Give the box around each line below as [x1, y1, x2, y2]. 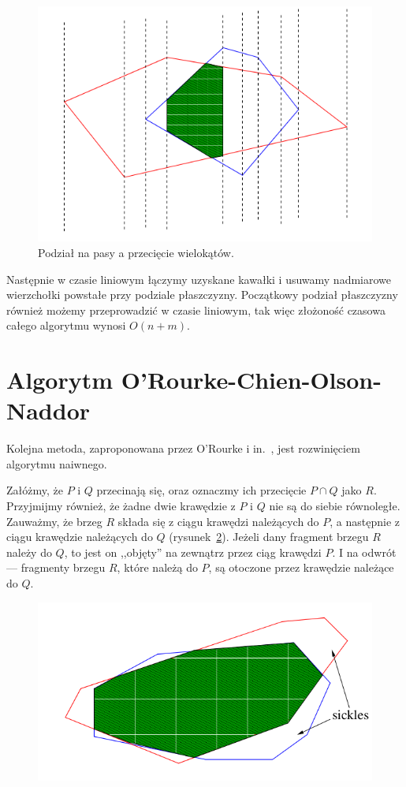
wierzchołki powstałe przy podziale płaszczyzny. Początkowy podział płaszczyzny [6, 286, 398, 303]
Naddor [6, 394, 91, 427]
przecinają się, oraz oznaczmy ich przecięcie [96, 482, 307, 498]
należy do [6, 543, 52, 560]
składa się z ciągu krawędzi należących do [117, 513, 319, 529]
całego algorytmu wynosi [6, 317, 126, 334]
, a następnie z [330, 513, 400, 529]
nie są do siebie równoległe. [269, 497, 400, 513]
